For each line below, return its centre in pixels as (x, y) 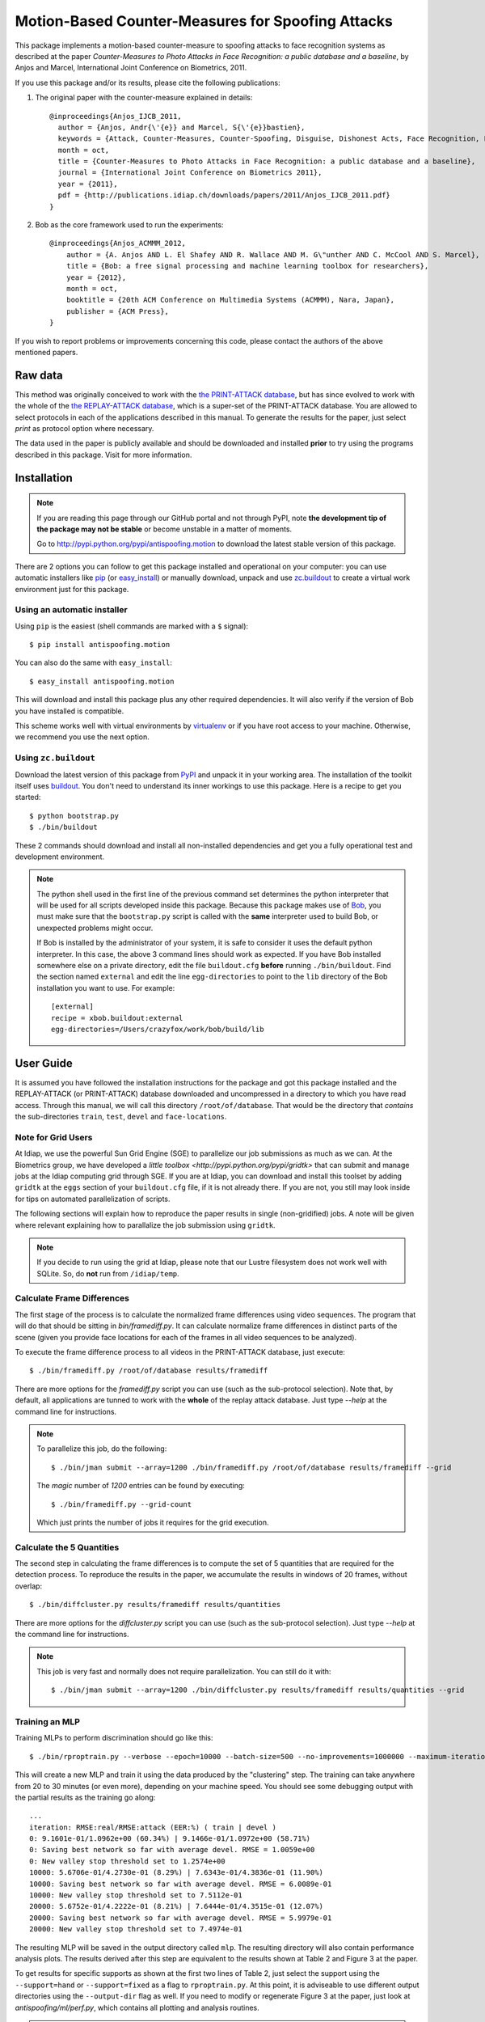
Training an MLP (48, 1721)
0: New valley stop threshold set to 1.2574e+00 (127, 1861)
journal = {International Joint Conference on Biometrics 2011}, (190, 173)
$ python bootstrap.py (74, 816)
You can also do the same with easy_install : (94, 662)
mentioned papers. (46, 352)
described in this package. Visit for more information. (103, 455)
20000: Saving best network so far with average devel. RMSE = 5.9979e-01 (181, 1918)
